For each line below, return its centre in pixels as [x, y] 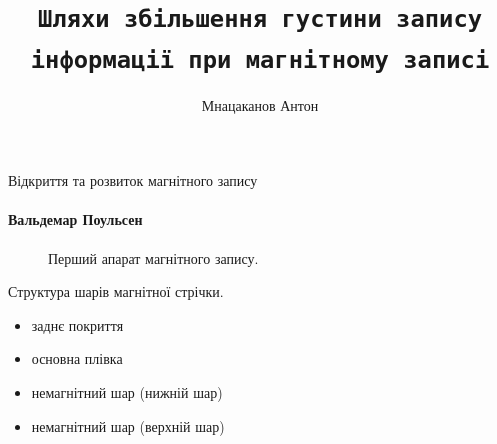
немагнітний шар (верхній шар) [128, 425]
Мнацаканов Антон [260, 104]
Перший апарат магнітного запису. [153, 257]
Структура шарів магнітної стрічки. [116, 291]
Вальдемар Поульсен [75, 219]
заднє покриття [77, 324]
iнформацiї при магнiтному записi [260, 59]
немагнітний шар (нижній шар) [127, 391]
